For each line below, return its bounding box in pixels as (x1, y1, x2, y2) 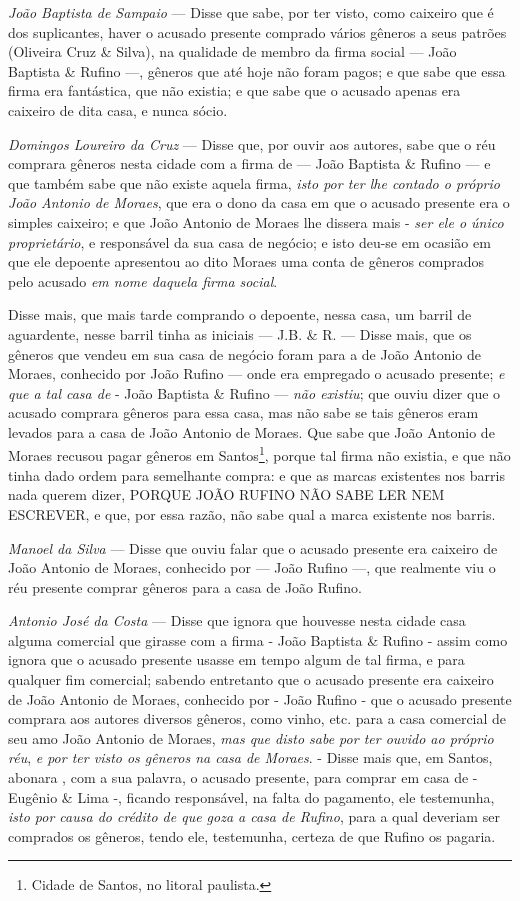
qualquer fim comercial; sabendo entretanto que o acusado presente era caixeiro (8, 669, 494, 690)
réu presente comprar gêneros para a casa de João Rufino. (8, 576, 362, 597)
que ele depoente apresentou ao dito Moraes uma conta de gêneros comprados (8, 251, 485, 272)
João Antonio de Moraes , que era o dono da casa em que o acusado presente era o (8, 192, 510, 213)
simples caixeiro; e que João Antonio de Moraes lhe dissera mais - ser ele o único (8, 211, 504, 232)
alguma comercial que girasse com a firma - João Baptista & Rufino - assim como (8, 629, 508, 650)
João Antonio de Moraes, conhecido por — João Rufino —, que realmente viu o (8, 557, 496, 578)
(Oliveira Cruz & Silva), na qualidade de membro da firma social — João (8, 41, 457, 62)
